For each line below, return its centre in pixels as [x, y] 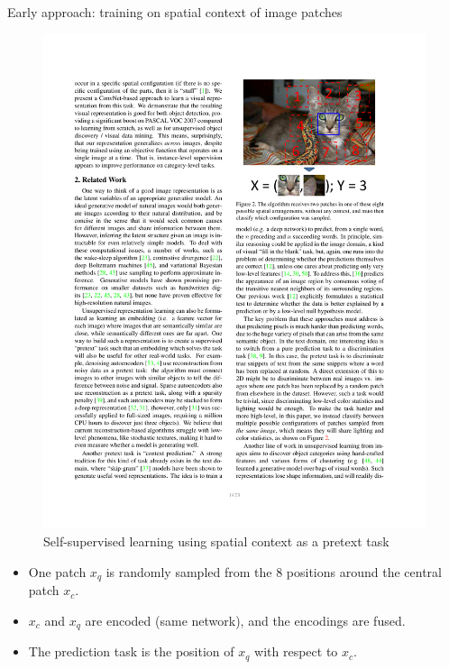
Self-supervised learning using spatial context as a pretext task [216, 541]
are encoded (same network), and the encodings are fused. [245, 620]
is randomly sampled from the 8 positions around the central [274, 571]
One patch [57, 571]
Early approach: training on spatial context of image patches [175, 12]
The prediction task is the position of [131, 651]
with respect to [296, 651]
